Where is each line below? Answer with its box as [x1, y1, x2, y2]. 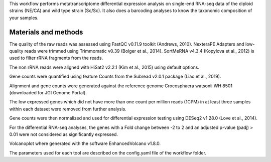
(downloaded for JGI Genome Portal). [9, 90, 87, 96]
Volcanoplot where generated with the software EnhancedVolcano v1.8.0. [9, 140, 161, 146]
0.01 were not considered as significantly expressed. [9, 131, 118, 137]
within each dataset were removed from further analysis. [9, 106, 126, 112]
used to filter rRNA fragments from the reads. [9, 55, 103, 61]
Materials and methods [9, 28, 83, 36]
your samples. [9, 15, 39, 21]
